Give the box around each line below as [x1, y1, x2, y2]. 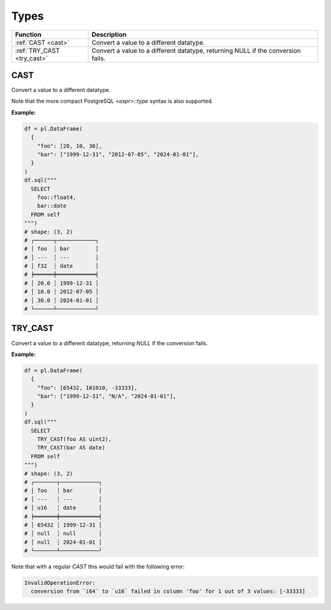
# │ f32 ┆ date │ [24, 262, 99, 270]
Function [15, 30, 42, 39]
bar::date [37, 202, 67, 210]
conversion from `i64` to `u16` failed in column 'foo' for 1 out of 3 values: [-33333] [31, 588, 306, 595]
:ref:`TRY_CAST [15, 46, 60, 55]
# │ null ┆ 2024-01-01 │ [24, 538, 102, 546]
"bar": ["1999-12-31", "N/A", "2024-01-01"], [37, 393, 177, 400]
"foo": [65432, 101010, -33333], [37, 384, 138, 391]
